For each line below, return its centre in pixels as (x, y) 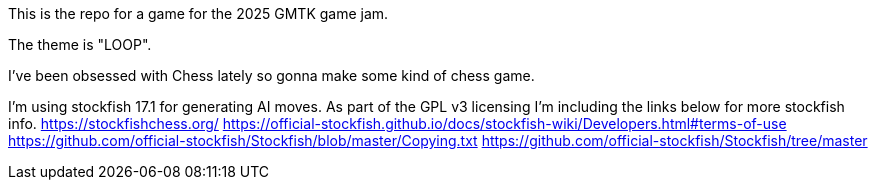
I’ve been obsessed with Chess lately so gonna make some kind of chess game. (271, 75)
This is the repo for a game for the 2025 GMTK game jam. (198, 13)
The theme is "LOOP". (80, 44)
